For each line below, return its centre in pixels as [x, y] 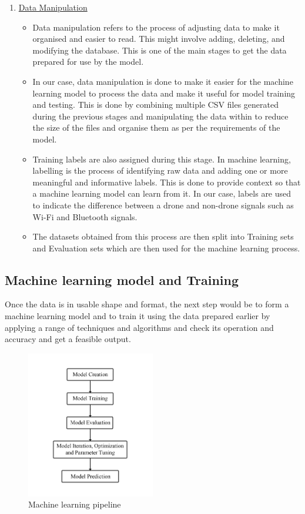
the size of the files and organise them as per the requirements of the [156, 127]
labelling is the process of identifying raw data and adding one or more [160, 170]
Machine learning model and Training [122, 279]
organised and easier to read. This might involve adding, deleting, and [159, 39]
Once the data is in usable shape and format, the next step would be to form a [147, 304]
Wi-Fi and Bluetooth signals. [85, 216]
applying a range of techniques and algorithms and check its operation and [139, 327]
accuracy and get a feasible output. [68, 339]
